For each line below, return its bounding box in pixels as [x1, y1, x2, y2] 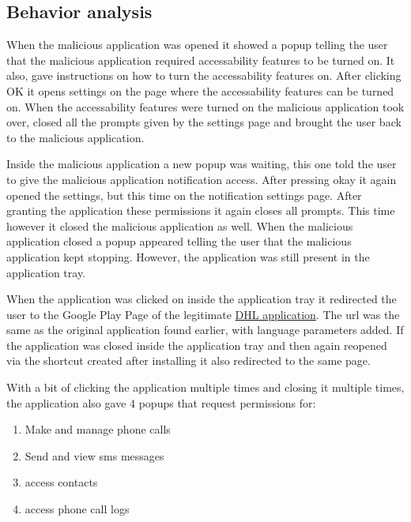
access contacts [25, 474, 98, 490]
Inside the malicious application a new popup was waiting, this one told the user [6, 156, 397, 172]
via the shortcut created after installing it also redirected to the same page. [6, 352, 371, 369]
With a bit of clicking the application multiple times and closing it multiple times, [6, 379, 405, 396]
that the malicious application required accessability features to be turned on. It [6, 51, 395, 68]
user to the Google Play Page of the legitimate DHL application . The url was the [6, 306, 400, 322]
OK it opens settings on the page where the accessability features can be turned [6, 82, 394, 99]
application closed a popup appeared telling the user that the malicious [6, 233, 352, 250]
